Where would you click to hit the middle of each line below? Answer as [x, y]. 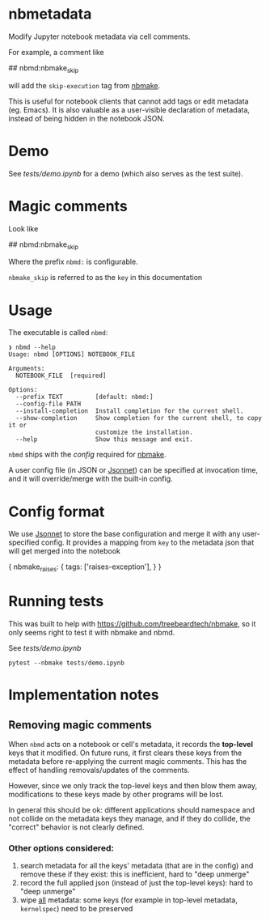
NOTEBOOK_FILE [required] [61, 376]
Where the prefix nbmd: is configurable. [74, 262]
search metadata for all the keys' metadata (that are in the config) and [137, 866]
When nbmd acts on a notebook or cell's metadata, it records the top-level [131, 745]
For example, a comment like [57, 52]
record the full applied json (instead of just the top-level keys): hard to [136, 883]
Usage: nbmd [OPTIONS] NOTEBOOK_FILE [72, 354]
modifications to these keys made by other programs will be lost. [116, 795]
